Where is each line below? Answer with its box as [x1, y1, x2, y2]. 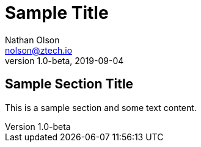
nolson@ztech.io [5, 45, 73, 56]
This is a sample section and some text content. [5, 102, 197, 113]
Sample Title [5, 2, 109, 23]
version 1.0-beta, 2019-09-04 [5, 55, 124, 66]
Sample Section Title [5, 76, 134, 92]
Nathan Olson [5, 34, 60, 45]
